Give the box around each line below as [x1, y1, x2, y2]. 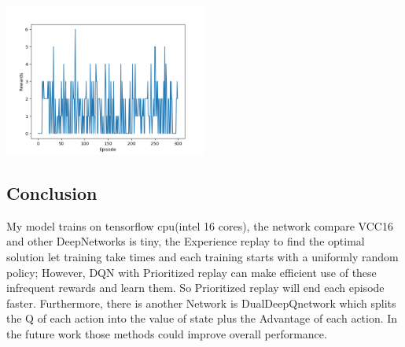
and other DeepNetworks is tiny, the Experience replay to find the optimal [6, 233, 365, 249]
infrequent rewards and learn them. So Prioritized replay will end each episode [6, 279, 385, 296]
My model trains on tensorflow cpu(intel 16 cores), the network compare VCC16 [6, 217, 393, 234]
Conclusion [6, 180, 98, 205]
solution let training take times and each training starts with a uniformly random [6, 248, 399, 264]
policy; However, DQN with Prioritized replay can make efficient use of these [6, 264, 377, 280]
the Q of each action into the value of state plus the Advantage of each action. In [6, 310, 398, 327]
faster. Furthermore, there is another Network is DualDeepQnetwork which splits [6, 294, 396, 311]
